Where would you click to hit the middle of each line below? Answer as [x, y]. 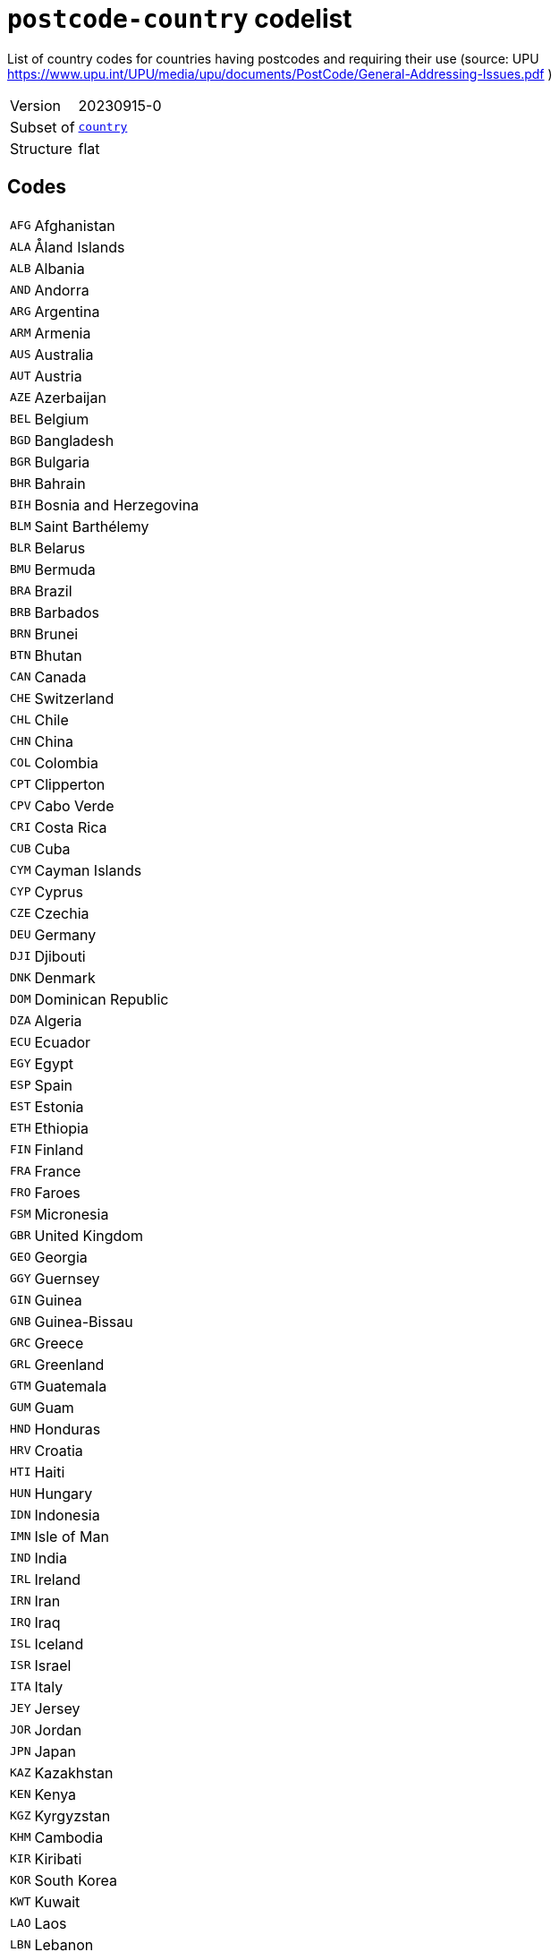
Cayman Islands [88, 870]
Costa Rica [71, 827]
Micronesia [72, 1214]
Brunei [56, 634]
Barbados [67, 612]
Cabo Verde [74, 805]
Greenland [69, 1364]
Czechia [62, 913]
